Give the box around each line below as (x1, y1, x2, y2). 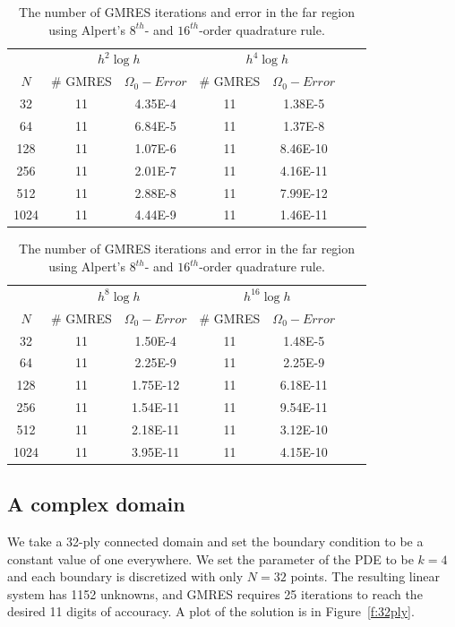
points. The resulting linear (290, 567, 441, 586)
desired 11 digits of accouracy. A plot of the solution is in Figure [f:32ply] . (7, 602, 415, 621)
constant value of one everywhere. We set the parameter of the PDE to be (7, 549, 414, 568)
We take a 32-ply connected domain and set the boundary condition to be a (7, 532, 424, 551)
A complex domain (7, 490, 185, 518)
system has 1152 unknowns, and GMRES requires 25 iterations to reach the (7, 584, 423, 603)
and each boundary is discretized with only (7, 567, 244, 586)
